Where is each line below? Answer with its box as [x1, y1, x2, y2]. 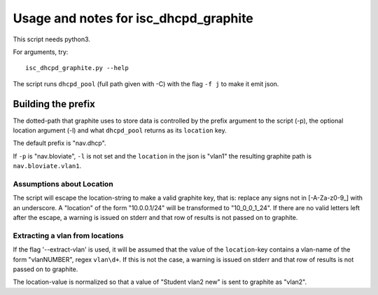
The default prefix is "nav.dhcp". [13, 139, 106, 147]
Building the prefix [13, 98, 96, 110]
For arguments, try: [13, 48, 69, 56]
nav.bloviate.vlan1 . [13, 162, 82, 170]
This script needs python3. [13, 35, 91, 43]
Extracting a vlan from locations [13, 231, 124, 240]
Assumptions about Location [13, 179, 113, 188]
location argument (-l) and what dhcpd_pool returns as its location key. [13, 126, 227, 135]
